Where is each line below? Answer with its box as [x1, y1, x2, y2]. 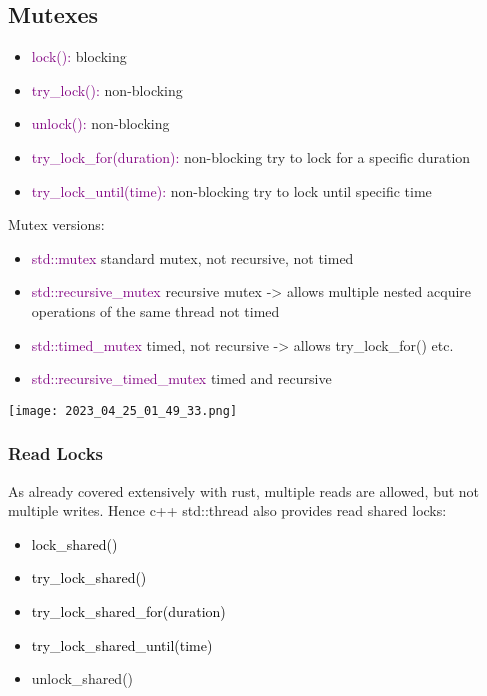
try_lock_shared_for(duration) [31, 600, 226, 621]
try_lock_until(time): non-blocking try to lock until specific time [31, 180, 432, 201]
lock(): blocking [31, 46, 127, 67]
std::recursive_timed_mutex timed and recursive [31, 368, 332, 389]
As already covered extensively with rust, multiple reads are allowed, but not [8, 480, 480, 501]
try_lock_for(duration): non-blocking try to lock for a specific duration [31, 146, 471, 167]
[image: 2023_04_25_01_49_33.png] [8, 403, 238, 418]
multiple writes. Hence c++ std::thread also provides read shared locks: [8, 500, 447, 521]
